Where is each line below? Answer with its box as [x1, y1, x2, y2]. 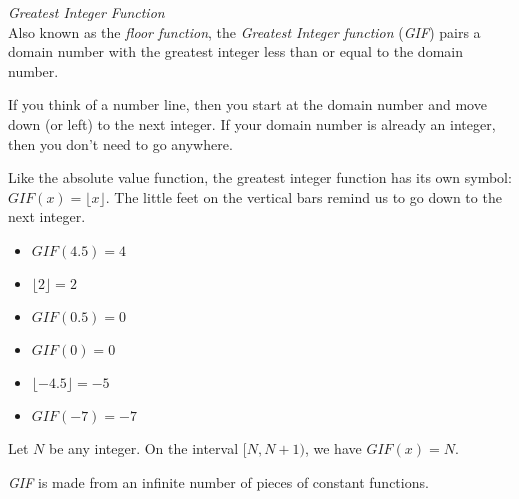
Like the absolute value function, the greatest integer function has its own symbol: [8, 167, 512, 188]
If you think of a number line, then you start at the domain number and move [8, 94, 487, 115]
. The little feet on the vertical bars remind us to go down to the [105, 186, 502, 207]
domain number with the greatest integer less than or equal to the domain [8, 41, 463, 62]
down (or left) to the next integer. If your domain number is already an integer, [8, 113, 496, 134]
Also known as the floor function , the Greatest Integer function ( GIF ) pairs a [8, 21, 481, 42]
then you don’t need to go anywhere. [8, 133, 233, 154]
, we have [304, 437, 362, 458]
